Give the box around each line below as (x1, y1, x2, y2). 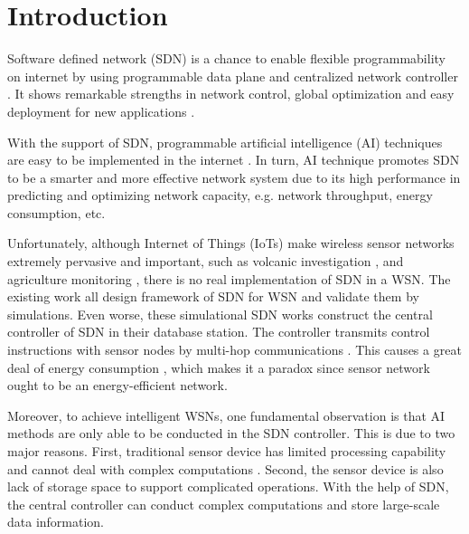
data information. (7, 512, 105, 531)
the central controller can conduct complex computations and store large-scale (7, 494, 440, 513)
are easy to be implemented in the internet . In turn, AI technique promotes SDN (7, 150, 460, 169)
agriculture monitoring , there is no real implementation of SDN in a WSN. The (7, 269, 451, 288)
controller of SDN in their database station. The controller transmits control (7, 322, 430, 341)
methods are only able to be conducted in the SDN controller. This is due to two (7, 424, 455, 443)
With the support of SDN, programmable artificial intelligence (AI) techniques (7, 132, 443, 151)
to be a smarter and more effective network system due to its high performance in (7, 167, 461, 186)
